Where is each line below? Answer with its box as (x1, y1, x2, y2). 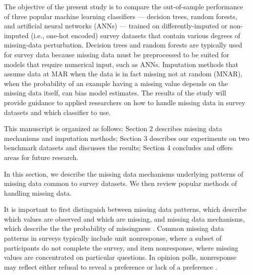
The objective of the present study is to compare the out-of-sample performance (4, 1, 243, 11)
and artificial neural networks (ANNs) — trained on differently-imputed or (4, 21, 228, 31)
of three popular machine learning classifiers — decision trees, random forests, (4, 11, 237, 21)
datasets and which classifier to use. (4, 107, 111, 117)
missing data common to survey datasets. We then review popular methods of (4, 178, 237, 188)
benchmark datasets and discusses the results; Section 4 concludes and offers (4, 142, 233, 153)
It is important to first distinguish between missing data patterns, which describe (4, 204, 247, 214)
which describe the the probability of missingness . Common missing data (4, 223, 224, 233)
